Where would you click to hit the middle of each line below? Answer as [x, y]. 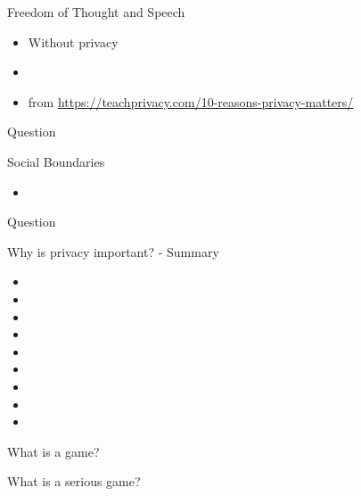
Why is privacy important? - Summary [113, 251]
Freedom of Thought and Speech [96, 12]
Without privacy [73, 41]
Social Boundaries [56, 161]
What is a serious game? [74, 481]
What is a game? [53, 451]
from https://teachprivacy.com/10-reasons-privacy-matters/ [191, 101]
